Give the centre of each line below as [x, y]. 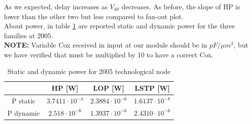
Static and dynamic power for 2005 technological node [89, 71]
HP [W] [65, 88]
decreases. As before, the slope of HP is [181, 6]
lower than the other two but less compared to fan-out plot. [94, 16]
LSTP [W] [152, 88]
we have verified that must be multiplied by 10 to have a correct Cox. [109, 54]
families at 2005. [29, 35]
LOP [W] [109, 88]
